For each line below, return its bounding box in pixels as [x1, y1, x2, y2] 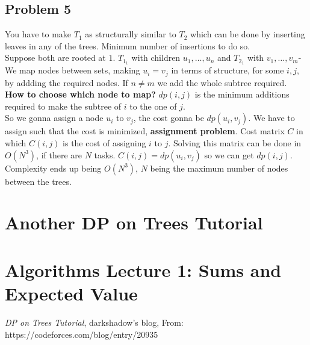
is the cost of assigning [63, 137, 146, 149]
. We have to [248, 111, 295, 124]
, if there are [36, 148, 82, 161]
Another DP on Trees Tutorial [5, 210, 263, 235]
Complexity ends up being [5, 161, 102, 174]
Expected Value [5, 281, 138, 306]
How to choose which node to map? [5, 88, 156, 101]
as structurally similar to [85, 28, 176, 40]
